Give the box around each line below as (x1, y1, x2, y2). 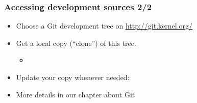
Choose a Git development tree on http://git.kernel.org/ (16, 20, 193, 31)
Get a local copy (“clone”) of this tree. (16, 37, 136, 48)
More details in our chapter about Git (16, 89, 135, 99)
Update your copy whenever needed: (16, 72, 130, 82)
